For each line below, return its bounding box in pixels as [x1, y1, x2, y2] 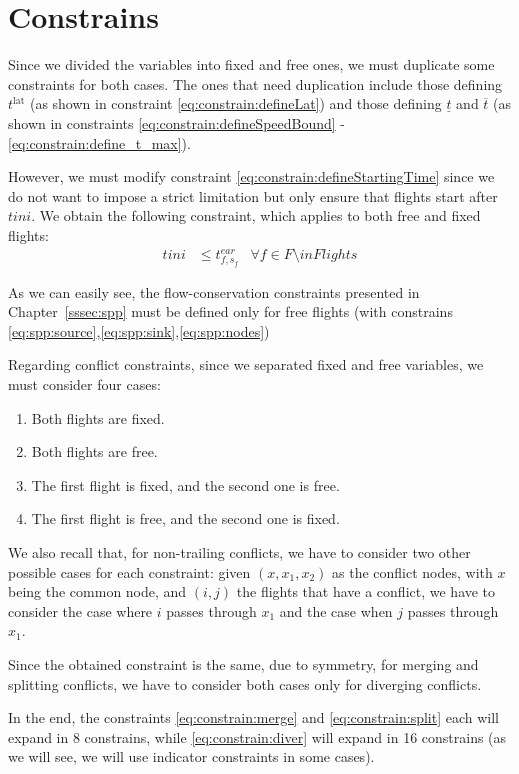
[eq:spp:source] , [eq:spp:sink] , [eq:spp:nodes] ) [8, 320, 270, 341]
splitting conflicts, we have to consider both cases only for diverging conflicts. [8, 673, 482, 694]
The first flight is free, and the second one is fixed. [31, 508, 340, 529]
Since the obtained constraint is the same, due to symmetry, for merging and [8, 653, 479, 674]
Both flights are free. [31, 441, 158, 462]
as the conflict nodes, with [332, 561, 493, 582]
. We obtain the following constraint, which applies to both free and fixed [31, 205, 481, 226]
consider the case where [8, 600, 153, 621]
